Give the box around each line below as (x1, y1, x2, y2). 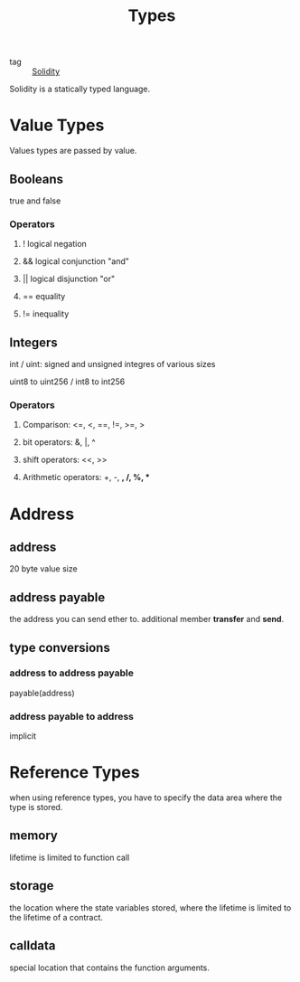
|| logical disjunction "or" (22, 273, 116, 285)
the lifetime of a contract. (9, 911, 104, 922)
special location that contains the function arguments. (9, 962, 211, 973)
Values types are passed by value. (9, 146, 137, 156)
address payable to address (9, 710, 134, 722)
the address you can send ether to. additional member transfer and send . (9, 614, 285, 625)
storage (9, 878, 54, 893)
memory (9, 828, 59, 844)
